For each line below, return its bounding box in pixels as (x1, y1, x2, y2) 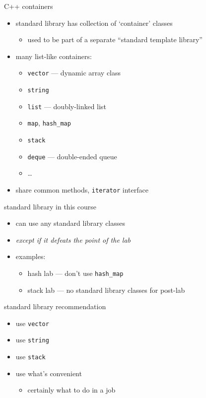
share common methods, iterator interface (15, 184, 148, 195)
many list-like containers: (15, 51, 92, 61)
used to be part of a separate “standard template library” (27, 34, 203, 45)
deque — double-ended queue (27, 151, 117, 161)
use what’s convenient (15, 368, 82, 378)
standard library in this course (4, 201, 96, 211)
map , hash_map (27, 118, 71, 128)
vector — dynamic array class (27, 67, 121, 78)
